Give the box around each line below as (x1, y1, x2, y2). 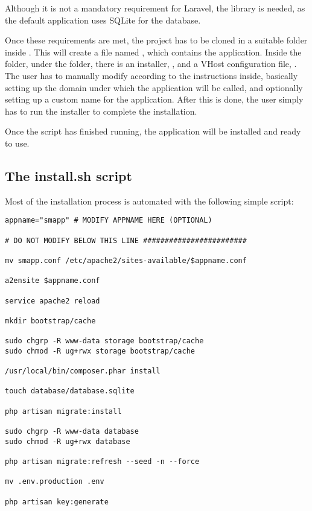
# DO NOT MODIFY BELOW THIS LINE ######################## (5, 236, 247, 245)
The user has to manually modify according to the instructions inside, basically (5, 69, 298, 81)
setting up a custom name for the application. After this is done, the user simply (5, 93, 304, 106)
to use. (5, 136, 30, 149)
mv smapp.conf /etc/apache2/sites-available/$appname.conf (5, 256, 247, 265)
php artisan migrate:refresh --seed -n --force (5, 457, 200, 466)
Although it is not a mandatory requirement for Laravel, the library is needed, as (5, 2, 305, 14)
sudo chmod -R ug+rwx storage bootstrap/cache (5, 346, 195, 355)
